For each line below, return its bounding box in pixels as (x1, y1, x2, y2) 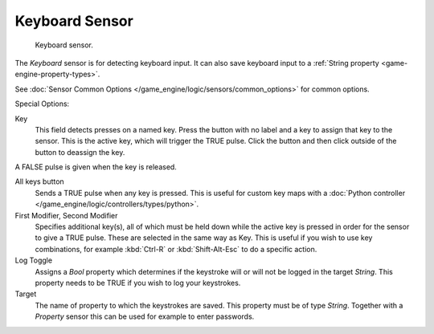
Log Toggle (14, 255, 52, 265)
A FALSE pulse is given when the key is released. (14, 162, 177, 172)
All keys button (14, 177, 64, 186)
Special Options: (14, 99, 70, 108)
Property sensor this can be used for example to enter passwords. (35, 312, 255, 321)
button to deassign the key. (35, 147, 125, 157)
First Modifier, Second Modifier (14, 210, 118, 220)
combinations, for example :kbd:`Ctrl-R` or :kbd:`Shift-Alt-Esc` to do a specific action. (35, 244, 317, 254)
